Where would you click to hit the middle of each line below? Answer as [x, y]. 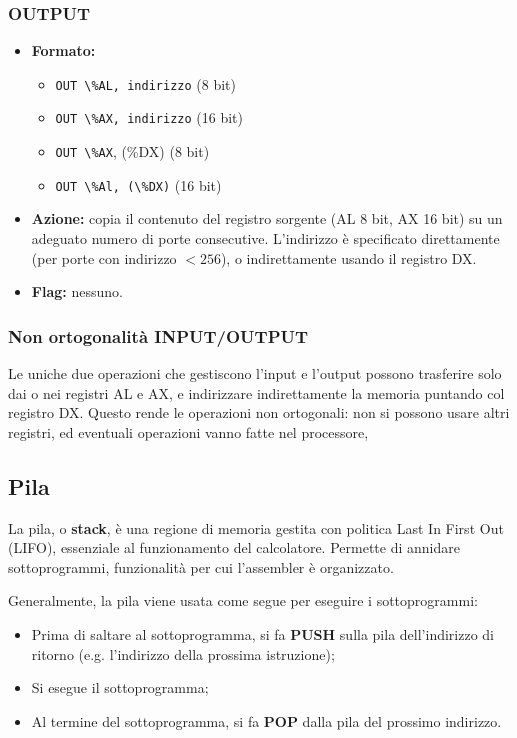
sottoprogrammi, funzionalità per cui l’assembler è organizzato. [201, 566]
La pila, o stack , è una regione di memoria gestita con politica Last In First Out [256, 527]
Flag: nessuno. [77, 291]
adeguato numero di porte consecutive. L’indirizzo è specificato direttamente [265, 238]
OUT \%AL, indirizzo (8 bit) [145, 83]
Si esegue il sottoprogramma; [120, 687]
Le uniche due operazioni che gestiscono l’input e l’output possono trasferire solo [255, 373]
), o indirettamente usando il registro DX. [348, 257]
